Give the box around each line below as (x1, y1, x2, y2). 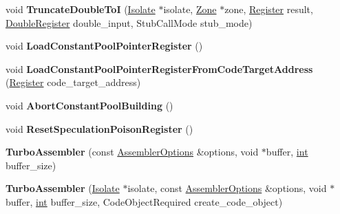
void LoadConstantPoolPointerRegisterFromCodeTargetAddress (6, 61, 313, 76)
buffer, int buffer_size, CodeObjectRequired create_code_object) (6, 194, 283, 208)
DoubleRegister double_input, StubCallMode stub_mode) (6, 15, 253, 30)
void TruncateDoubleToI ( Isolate (6, 2, 156, 16)
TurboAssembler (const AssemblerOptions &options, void (6, 145, 259, 159)
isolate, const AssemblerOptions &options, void (127, 181, 327, 195)
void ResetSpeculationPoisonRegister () (6, 121, 193, 136)
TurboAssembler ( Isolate (6, 181, 120, 195)
